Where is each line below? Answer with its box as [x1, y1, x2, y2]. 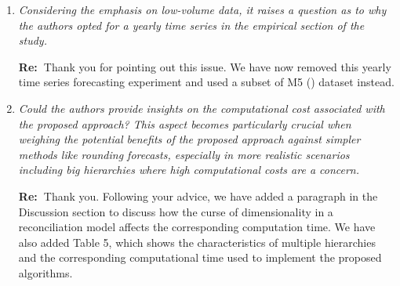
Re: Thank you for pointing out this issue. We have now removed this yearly [18, 58, 391, 74]
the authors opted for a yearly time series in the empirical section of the [18, 16, 365, 33]
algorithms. [18, 264, 73, 281]
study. [18, 32, 47, 49]
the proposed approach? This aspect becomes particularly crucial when [18, 115, 351, 132]
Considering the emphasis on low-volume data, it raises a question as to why [18, 2, 387, 17]
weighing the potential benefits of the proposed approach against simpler [18, 131, 361, 147]
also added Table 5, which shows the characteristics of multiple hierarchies [18, 234, 376, 250]
